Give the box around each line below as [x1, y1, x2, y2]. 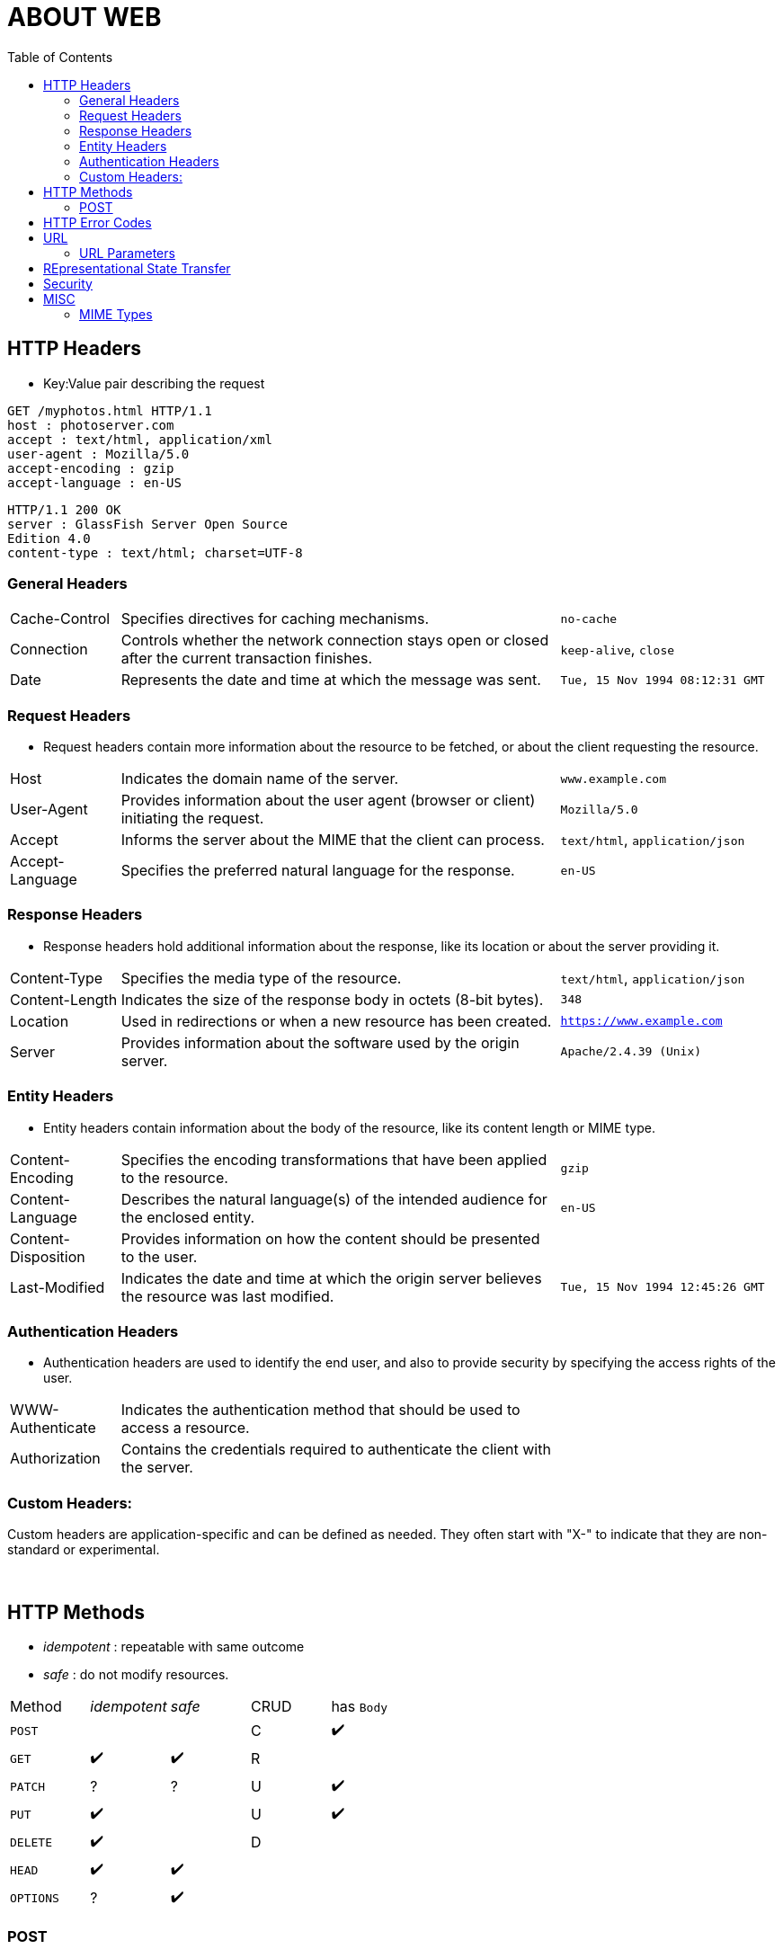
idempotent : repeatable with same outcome [43, 1638, 305, 1654]
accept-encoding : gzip [7, 460, 174, 476]
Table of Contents [7, 49, 113, 65]
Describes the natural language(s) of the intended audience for [120, 1189, 547, 1208]
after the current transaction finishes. [120, 649, 372, 668]
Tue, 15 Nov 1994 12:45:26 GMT [560, 1280, 765, 1295]
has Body [331, 1696, 388, 1715]
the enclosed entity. [120, 1207, 255, 1226]
